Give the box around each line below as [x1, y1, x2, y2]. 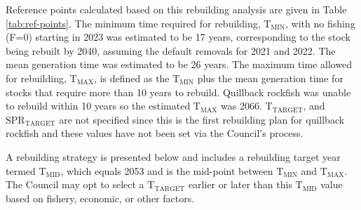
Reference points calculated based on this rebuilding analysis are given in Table [6, 2, 347, 16]
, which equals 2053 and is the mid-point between [60, 163, 273, 178]
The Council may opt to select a [6, 177, 144, 192]
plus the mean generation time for [197, 70, 343, 85]
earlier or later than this [188, 177, 292, 192]
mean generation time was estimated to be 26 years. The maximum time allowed [6, 57, 353, 72]
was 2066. [221, 98, 262, 113]
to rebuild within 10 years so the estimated [6, 98, 191, 113]
